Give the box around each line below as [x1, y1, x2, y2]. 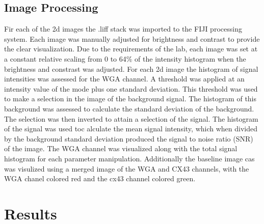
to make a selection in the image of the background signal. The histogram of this [4, 93, 257, 104]
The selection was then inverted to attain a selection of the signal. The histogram [4, 113, 258, 124]
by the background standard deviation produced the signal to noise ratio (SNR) [4, 133, 253, 144]
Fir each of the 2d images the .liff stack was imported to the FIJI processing [4, 23, 242, 34]
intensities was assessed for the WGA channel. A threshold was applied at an [4, 73, 245, 84]
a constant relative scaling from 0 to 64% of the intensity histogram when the [4, 53, 246, 64]
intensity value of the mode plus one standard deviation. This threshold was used [4, 83, 258, 94]
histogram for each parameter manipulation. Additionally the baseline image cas [4, 153, 255, 163]
